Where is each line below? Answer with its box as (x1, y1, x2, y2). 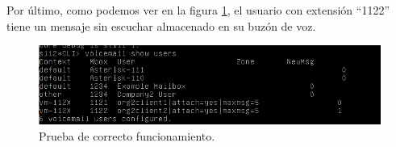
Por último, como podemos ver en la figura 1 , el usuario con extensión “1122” (6, 2, 390, 18)
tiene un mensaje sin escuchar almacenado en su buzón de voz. (6, 17, 316, 34)
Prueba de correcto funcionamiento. (39, 127, 215, 144)
